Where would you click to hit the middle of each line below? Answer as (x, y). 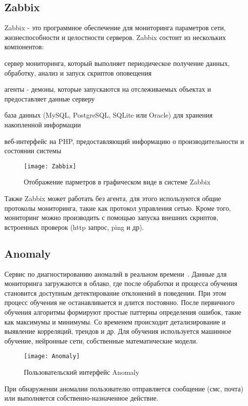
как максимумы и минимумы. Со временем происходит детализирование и (115, 321)
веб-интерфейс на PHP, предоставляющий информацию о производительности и (124, 141)
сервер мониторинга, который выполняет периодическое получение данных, (117, 63)
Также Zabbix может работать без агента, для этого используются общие (113, 198)
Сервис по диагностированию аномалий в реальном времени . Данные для (116, 274)
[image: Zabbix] (50, 166)
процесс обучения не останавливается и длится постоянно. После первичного (120, 302)
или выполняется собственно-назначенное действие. (81, 398)
